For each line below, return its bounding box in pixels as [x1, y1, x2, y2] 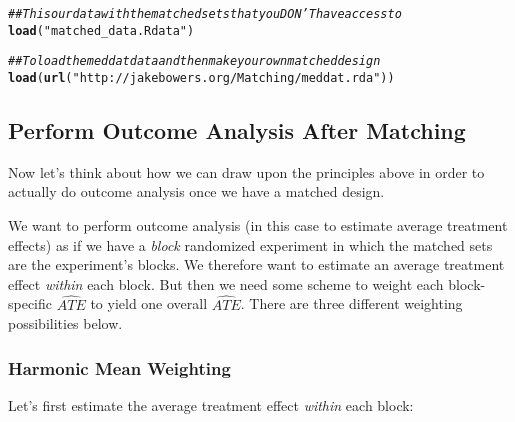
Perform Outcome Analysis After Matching [8, 115, 466, 146]
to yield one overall [90, 293, 208, 314]
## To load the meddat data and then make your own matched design [8, 54, 381, 69]
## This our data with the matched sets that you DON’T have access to [8, 7, 402, 21]
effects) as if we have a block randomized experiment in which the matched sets [8, 234, 493, 255]
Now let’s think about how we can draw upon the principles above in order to [8, 161, 485, 182]
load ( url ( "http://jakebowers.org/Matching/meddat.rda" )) [8, 70, 395, 85]
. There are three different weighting [240, 293, 463, 314]
